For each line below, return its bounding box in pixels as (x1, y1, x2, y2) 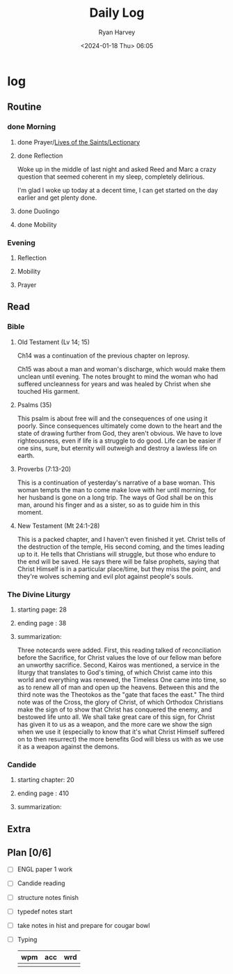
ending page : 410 (17, 789, 70, 797)
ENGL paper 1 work (17, 865, 73, 873)
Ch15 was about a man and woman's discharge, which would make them (17, 364, 226, 373)
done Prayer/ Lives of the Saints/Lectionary (17, 138, 140, 146)
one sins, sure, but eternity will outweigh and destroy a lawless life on (17, 443, 217, 452)
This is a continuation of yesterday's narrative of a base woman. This (17, 478, 216, 487)
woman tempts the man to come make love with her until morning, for (17, 485, 217, 494)
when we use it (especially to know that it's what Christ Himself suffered (17, 728, 225, 736)
